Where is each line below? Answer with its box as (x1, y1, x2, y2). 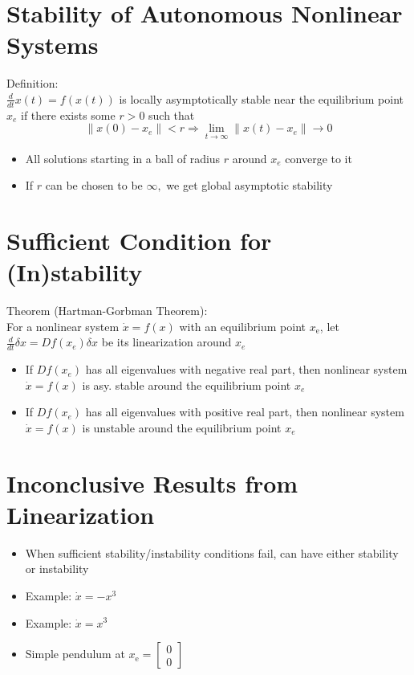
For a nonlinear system (6, 317, 120, 334)
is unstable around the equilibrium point (82, 419, 282, 436)
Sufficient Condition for (6, 223, 272, 256)
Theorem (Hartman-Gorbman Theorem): (6, 302, 208, 319)
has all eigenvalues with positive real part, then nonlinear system (85, 403, 404, 420)
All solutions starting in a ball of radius (25, 149, 221, 166)
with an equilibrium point (179, 317, 306, 334)
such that (148, 106, 195, 123)
